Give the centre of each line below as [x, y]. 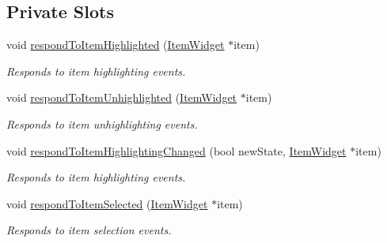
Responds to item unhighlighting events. [102, 123]
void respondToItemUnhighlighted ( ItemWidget [122, 97]
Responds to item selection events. [89, 230]
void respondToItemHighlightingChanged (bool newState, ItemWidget [176, 150]
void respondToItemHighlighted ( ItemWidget [116, 45]
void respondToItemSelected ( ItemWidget [107, 203]
